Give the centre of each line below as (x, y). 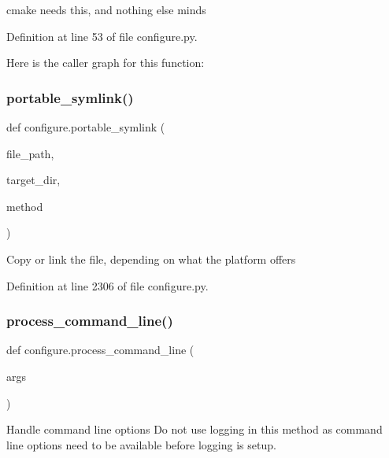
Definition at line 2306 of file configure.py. (107, 285)
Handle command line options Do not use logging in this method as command (194, 429)
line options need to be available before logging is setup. (141, 444)
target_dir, (33, 180)
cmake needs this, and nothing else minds (106, 9)
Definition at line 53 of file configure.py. (102, 36)
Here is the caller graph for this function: (106, 63)
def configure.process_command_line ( (100, 350)
